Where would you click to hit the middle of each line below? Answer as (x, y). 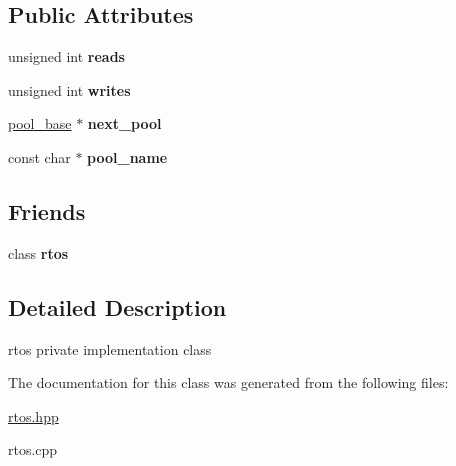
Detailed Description (117, 306)
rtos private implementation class (110, 348)
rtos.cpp (33, 449)
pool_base (40, 123)
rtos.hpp (33, 415)
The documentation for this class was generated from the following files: (228, 382)
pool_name (127, 156)
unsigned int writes (69, 89)
